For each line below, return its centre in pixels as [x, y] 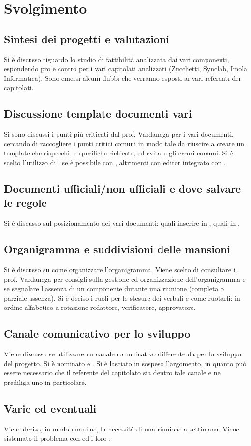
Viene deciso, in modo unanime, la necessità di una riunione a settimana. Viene [122, 428]
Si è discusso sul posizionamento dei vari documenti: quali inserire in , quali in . [122, 223]
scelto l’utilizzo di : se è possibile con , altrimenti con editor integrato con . [115, 162]
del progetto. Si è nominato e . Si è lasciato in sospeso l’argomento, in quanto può [125, 363]
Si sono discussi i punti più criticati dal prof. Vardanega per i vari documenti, [119, 134]
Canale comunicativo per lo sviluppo [97, 333]
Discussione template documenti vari [98, 114]
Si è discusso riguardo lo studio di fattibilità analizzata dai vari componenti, [117, 59]
